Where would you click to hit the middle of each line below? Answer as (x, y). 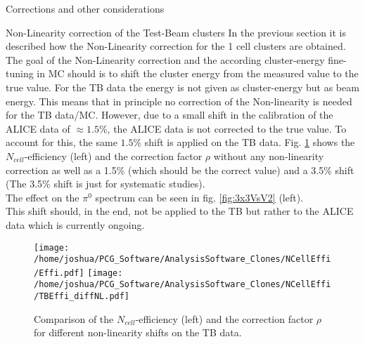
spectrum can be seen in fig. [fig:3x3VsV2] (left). (199, 197)
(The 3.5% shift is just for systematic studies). (105, 184)
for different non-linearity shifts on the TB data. (138, 332)
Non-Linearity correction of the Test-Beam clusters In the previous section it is (176, 32)
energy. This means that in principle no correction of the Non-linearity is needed (179, 101)
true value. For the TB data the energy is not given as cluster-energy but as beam (182, 87)
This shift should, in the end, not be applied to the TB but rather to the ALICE (180, 211)
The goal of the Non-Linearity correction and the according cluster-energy (165, 59)
